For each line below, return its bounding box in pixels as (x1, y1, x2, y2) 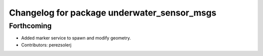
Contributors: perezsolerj (21, 42, 72, 48)
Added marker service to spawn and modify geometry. (21, 35, 131, 41)
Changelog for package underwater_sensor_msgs (9, 7, 217, 18)
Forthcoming (9, 21, 52, 30)
